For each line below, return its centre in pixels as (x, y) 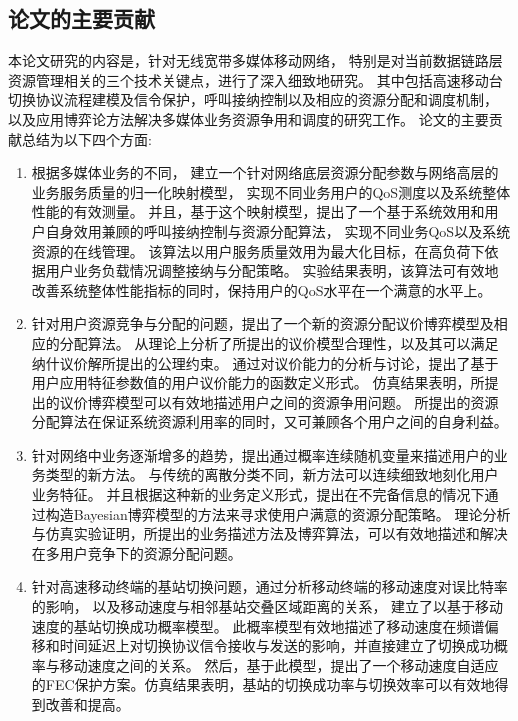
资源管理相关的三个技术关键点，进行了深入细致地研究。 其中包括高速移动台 (255, 79)
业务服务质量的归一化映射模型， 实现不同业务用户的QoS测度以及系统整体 (271, 191)
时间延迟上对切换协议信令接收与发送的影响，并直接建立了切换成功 (276, 645)
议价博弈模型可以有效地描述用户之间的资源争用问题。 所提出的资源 (279, 401)
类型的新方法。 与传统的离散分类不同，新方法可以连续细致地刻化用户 (272, 474)
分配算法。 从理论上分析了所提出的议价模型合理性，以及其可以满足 (279, 342)
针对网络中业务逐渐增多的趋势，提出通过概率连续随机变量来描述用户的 (262, 454)
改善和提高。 (87, 704)
